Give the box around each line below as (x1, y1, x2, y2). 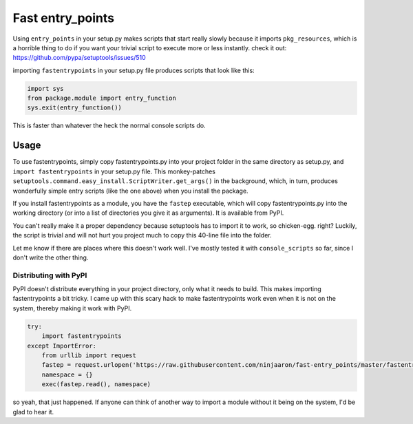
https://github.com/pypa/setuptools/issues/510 (12, 54, 146, 62)
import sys (27, 85, 64, 92)
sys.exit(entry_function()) (27, 104, 122, 112)
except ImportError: (27, 341, 96, 350)
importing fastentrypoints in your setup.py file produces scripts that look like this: (12, 66, 255, 74)
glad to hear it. (12, 407, 54, 416)
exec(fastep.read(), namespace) (41, 381, 151, 388)
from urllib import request (41, 351, 137, 359)
